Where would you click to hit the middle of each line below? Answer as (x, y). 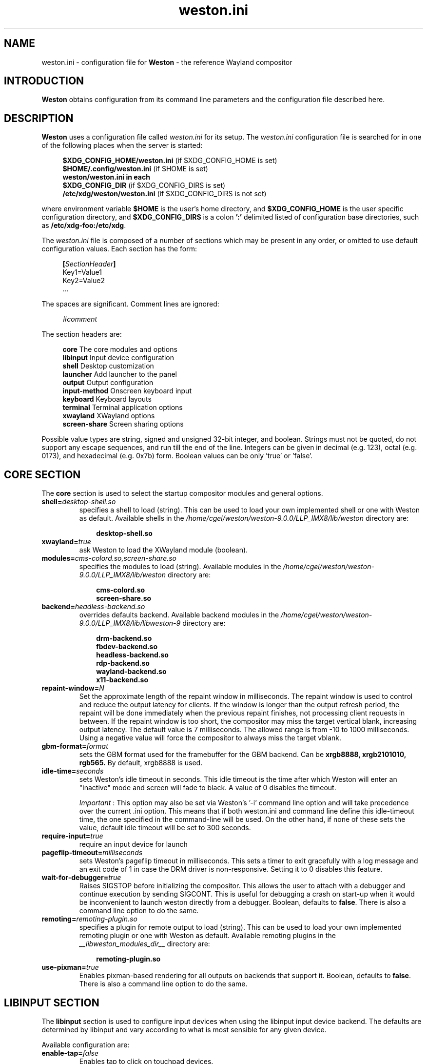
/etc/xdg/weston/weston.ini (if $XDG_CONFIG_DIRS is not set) (165, 194)
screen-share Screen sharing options (123, 424)
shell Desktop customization (108, 366)
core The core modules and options (120, 349)
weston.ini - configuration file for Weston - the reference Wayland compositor (167, 62)
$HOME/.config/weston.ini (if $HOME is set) (135, 169)
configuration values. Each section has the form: (119, 249)
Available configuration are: (86, 1044)
